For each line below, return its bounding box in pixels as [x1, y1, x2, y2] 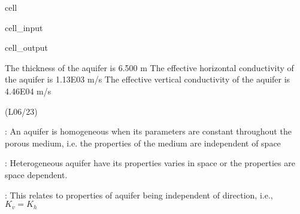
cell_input [5, 21, 43, 33]
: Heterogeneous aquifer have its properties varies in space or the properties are [5, 157, 295, 169]
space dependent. [5, 168, 68, 181]
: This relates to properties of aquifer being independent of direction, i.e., [5, 188, 273, 201]
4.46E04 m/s [5, 84, 51, 97]
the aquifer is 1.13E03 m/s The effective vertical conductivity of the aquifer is [5, 73, 290, 85]
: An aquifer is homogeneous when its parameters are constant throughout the [5, 125, 292, 137]
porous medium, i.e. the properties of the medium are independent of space [5, 136, 281, 149]
